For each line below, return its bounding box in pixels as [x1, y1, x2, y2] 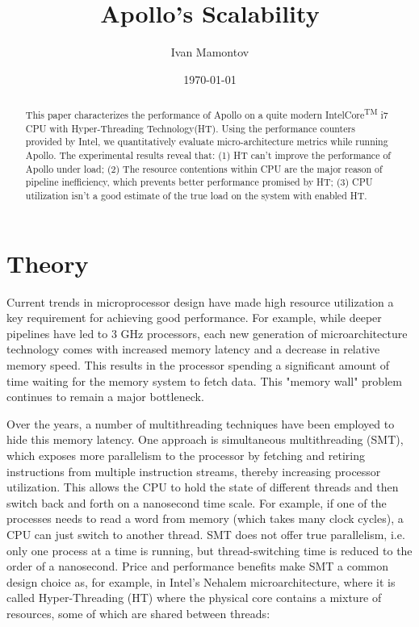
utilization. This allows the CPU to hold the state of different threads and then [6, 479, 399, 495]
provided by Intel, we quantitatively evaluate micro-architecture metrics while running [25, 135, 388, 148]
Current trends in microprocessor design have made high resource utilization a [6, 293, 394, 310]
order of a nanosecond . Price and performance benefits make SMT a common [6, 558, 389, 575]
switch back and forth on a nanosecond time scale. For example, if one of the [6, 494, 387, 511]
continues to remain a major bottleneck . [6, 388, 204, 405]
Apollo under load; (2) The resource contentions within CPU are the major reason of [25, 161, 383, 175]
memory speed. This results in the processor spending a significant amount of [6, 356, 390, 373]
